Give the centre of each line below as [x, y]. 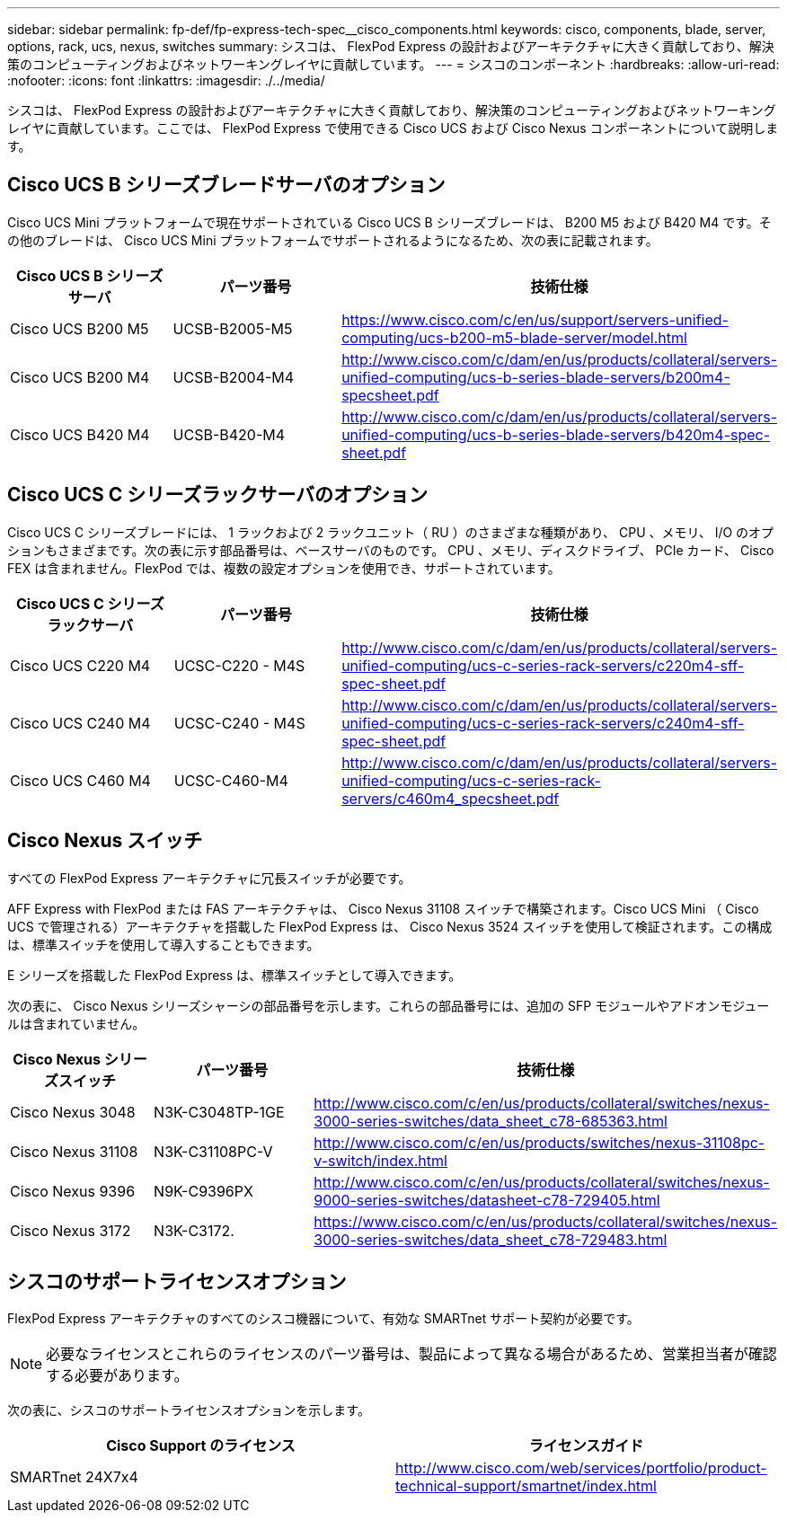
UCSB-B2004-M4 [234, 377]
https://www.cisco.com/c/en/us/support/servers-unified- [535, 319]
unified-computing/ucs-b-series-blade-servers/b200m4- [536, 377]
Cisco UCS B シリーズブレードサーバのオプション [226, 185]
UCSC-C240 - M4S [239, 723]
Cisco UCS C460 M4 [80, 780]
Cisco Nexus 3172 [71, 1230]
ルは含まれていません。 [76, 1023]
